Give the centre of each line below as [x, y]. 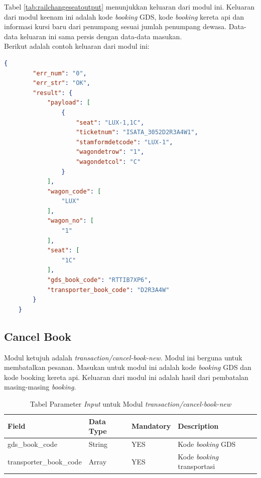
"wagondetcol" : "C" [108, 162]
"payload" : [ [69, 103]
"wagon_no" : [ [71, 221]
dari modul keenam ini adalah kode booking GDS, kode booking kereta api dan [124, 16]
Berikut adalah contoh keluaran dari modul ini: [77, 46]
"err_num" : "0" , [60, 73]
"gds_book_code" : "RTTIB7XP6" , [99, 280]
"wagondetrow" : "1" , [110, 152]
